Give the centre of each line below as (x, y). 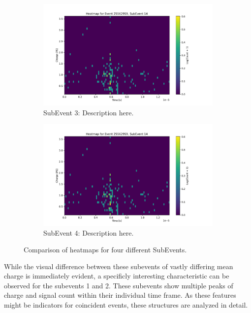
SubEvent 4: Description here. (89, 233)
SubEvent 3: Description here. (89, 112)
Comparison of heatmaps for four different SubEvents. (105, 249)
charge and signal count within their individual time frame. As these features (120, 295)
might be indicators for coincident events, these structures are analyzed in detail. (126, 304)
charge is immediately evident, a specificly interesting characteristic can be (117, 276)
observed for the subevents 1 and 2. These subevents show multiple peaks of (119, 285)
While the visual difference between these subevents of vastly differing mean (119, 266)
